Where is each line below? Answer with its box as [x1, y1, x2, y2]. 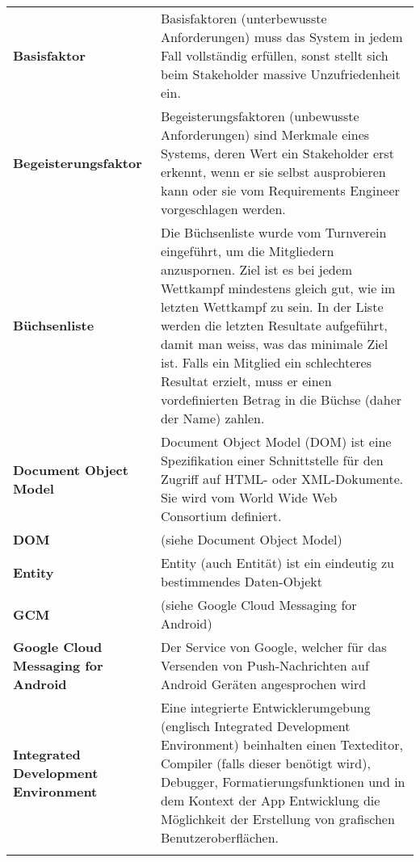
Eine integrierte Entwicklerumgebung [160, 698, 371, 717]
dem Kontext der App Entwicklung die [160, 791, 380, 809]
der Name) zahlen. [160, 409, 265, 427]
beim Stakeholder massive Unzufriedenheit [160, 65, 401, 83]
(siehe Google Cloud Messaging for [160, 595, 357, 614]
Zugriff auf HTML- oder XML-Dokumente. [160, 469, 404, 488]
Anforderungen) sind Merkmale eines [160, 125, 370, 144]
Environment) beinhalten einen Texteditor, [160, 735, 403, 754]
